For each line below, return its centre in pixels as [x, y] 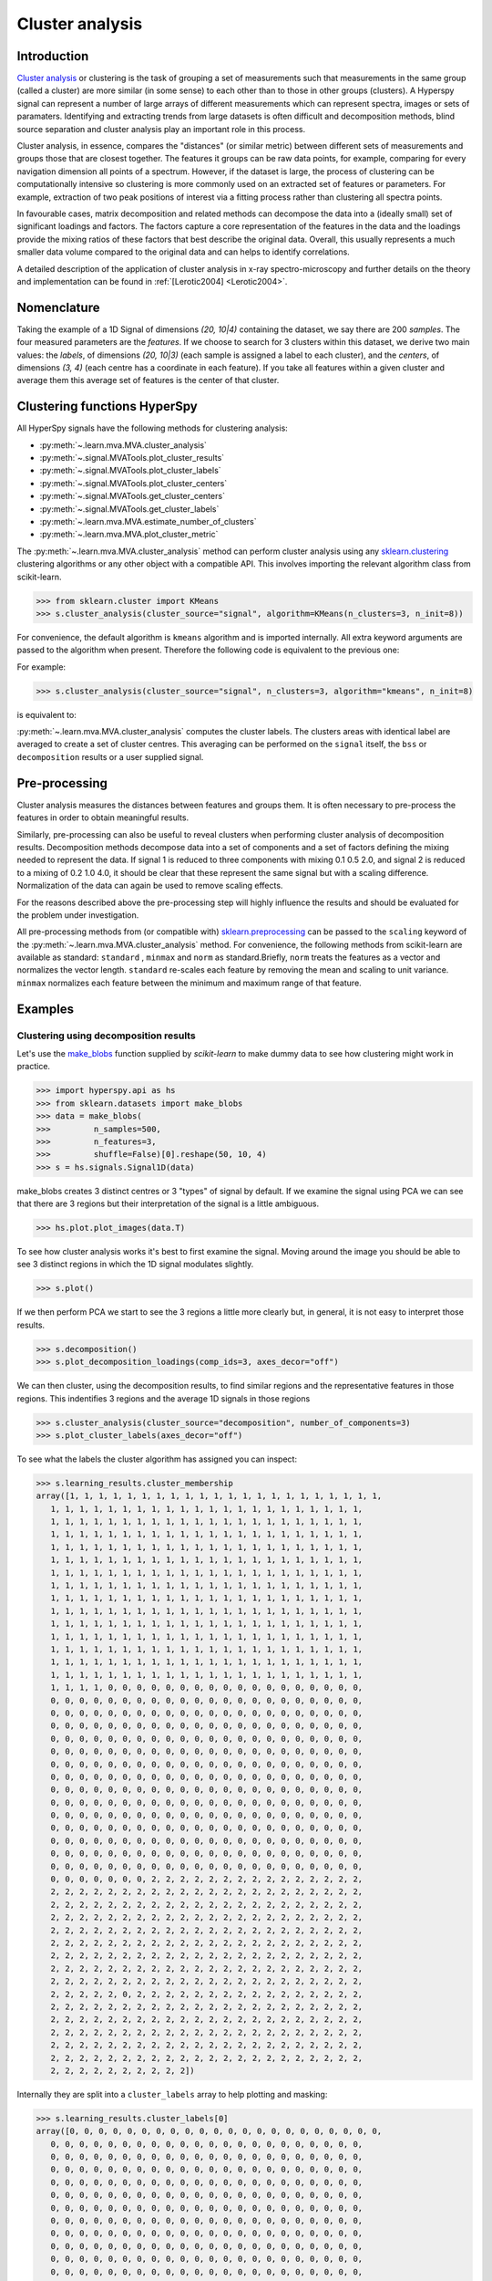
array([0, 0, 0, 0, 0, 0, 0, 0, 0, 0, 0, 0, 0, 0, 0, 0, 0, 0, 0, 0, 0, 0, [209, 2131]
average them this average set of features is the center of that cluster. [148, 380]
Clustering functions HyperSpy [107, 406]
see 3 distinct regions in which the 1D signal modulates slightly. [135, 1265]
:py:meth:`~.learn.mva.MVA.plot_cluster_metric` [129, 535]
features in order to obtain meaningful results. [103, 818]
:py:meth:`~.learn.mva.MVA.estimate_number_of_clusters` [148, 522]
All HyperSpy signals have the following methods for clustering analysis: [153, 428]
